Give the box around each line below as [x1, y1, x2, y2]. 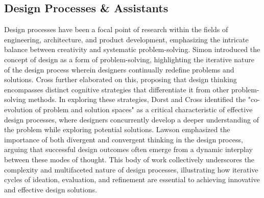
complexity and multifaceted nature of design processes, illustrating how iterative [4, 164, 258, 175]
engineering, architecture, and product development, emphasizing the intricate [4, 34, 249, 44]
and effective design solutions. [4, 184, 97, 194]
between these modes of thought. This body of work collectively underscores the [4, 154, 255, 164]
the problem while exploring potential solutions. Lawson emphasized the [4, 124, 230, 135]
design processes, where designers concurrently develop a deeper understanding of [4, 114, 259, 125]
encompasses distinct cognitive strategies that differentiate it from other [4, 84, 229, 94]
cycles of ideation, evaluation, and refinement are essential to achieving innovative [4, 174, 260, 185]
